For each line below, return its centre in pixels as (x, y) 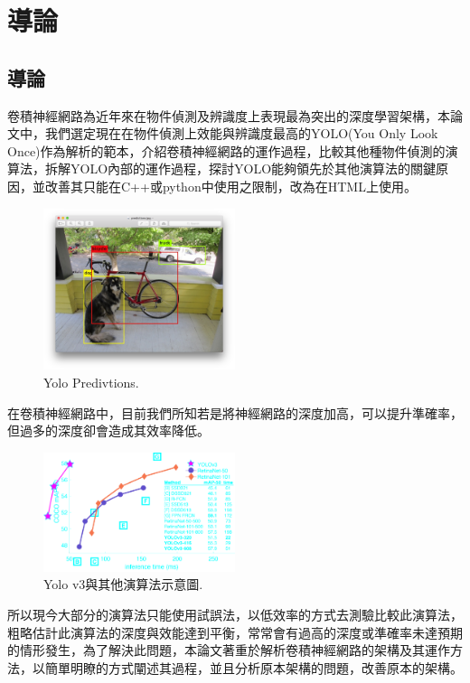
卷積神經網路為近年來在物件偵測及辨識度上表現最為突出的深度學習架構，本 (229, 115)
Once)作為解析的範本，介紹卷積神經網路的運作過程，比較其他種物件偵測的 (226, 150)
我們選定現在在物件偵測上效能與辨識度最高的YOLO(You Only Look (241, 133)
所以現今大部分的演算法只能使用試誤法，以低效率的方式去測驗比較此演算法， (235, 614)
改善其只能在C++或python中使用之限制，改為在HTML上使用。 (230, 186)
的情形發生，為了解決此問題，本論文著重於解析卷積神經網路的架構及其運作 (229, 650)
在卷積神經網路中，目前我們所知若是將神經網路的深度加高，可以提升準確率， (235, 412)
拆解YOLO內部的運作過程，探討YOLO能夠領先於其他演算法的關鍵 (240, 168)
